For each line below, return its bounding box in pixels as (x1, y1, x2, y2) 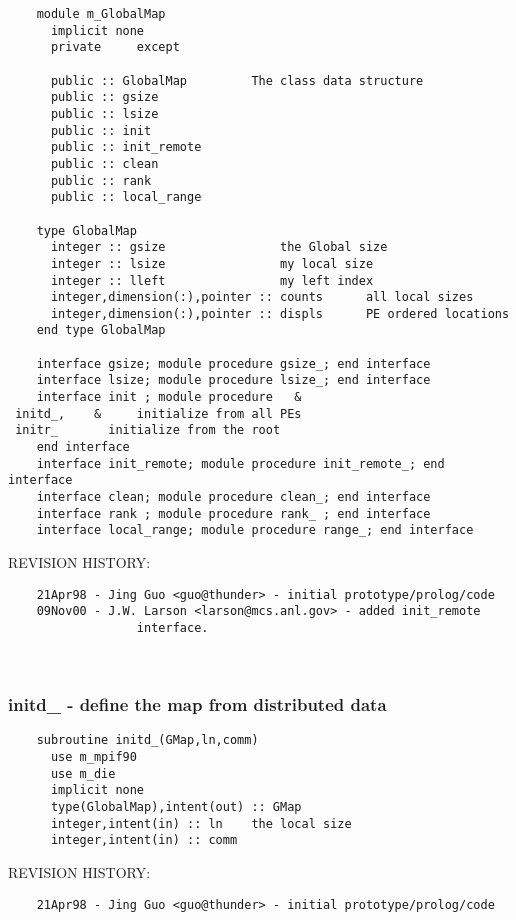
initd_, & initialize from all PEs (15, 406, 302, 421)
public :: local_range (50, 190, 202, 205)
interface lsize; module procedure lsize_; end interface (36, 373, 431, 388)
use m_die (50, 766, 116, 781)
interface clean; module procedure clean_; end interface (36, 490, 431, 505)
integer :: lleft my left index (50, 273, 374, 288)
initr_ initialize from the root (15, 423, 281, 438)
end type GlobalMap (36, 323, 166, 338)
